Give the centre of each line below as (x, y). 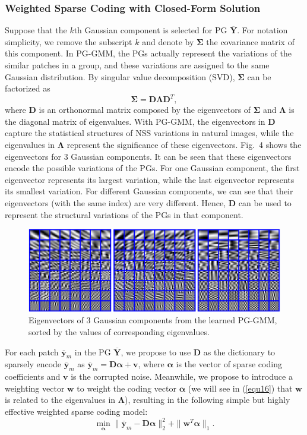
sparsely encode (33, 364)
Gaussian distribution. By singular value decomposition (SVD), (120, 76)
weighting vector (35, 388)
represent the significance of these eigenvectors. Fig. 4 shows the (184, 145)
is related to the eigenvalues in (60, 400)
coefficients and (33, 376)
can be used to (265, 203)
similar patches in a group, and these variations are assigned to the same (137, 65)
